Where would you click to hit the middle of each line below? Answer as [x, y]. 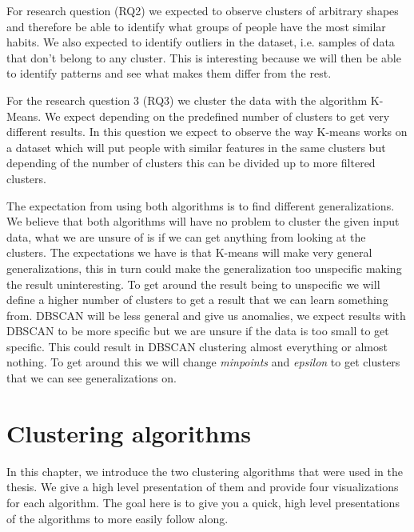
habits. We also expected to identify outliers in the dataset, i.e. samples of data [201, 42]
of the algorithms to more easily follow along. [117, 518]
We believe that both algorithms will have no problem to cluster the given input [203, 221]
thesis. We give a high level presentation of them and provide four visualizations [203, 487]
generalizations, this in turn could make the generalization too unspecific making [204, 268]
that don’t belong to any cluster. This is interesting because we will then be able [204, 57]
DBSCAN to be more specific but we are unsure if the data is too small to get [198, 331]
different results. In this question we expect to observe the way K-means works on [207, 132]
